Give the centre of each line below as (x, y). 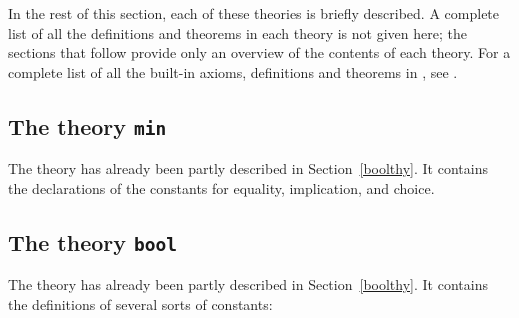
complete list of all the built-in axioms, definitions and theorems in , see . (233, 71)
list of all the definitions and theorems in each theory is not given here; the (237, 32)
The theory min (87, 125)
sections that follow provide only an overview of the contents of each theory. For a (259, 52)
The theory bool (93, 241)
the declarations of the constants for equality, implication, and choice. (221, 187)
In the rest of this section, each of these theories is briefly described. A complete (254, 13)
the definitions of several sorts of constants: (140, 303)
